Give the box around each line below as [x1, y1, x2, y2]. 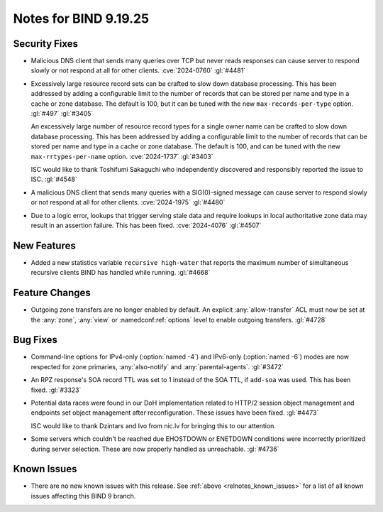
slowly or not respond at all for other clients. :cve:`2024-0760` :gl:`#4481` [30, 66, 246, 75]
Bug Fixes [13, 334, 58, 346]
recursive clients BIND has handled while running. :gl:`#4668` [30, 268, 211, 277]
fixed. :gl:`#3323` [30, 386, 82, 394]
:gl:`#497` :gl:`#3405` [30, 109, 94, 118]
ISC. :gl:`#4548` [30, 175, 77, 184]
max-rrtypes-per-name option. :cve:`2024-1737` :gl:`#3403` [30, 152, 213, 160]
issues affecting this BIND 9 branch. [30, 491, 136, 500]
